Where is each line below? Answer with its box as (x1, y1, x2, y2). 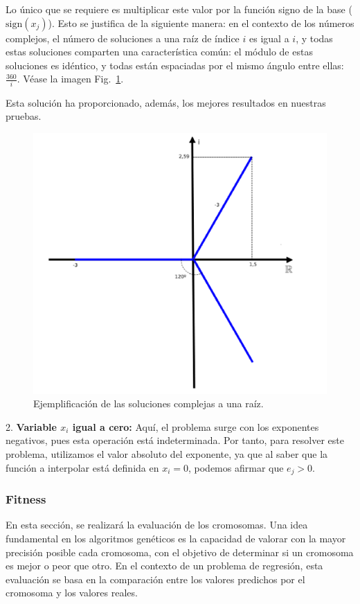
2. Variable (6, 419, 57, 434)
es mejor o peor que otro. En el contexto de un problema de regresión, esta (6, 558, 323, 573)
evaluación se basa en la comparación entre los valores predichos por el (6, 571, 305, 586)
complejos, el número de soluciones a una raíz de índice (6, 30, 240, 45)
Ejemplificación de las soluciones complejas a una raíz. (33, 396, 264, 411)
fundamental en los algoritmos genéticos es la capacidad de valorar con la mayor (6, 531, 346, 545)
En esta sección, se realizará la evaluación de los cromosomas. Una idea (6, 517, 308, 532)
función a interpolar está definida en (6, 460, 159, 474)
